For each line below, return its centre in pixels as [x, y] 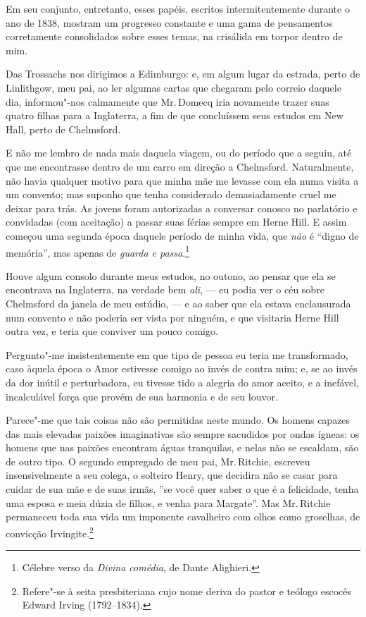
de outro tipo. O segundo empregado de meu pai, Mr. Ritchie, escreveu [158, 461]
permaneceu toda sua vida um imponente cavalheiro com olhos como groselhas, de [183, 517]
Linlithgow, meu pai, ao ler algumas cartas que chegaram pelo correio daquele [173, 87]
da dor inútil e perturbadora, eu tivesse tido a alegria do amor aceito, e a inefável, [183, 382]
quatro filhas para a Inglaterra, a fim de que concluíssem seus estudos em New [175, 115]
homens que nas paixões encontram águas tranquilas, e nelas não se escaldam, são [182, 447]
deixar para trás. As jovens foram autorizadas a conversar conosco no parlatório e [182, 208]
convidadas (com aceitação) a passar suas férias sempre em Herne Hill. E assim [176, 222]
